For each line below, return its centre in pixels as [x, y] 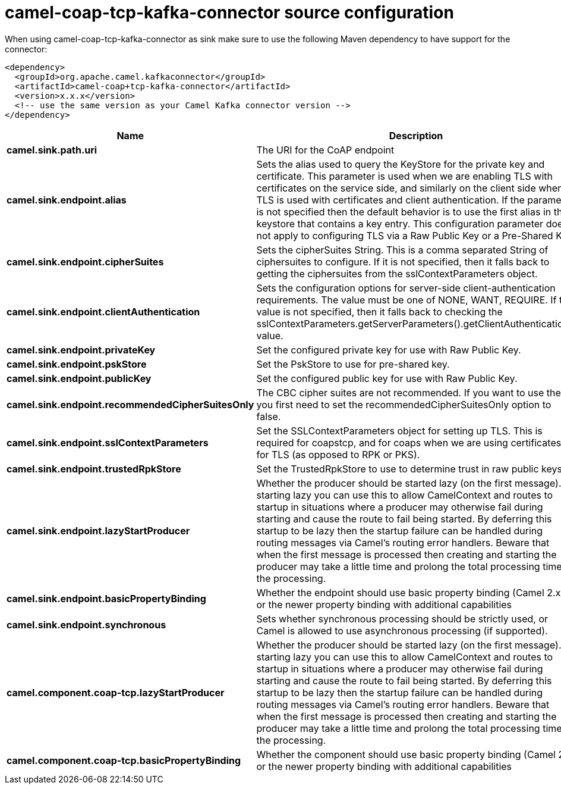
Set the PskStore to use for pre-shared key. [353, 364]
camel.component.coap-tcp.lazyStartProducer [116, 692]
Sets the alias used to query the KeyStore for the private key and [401, 164]
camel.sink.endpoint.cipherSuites [85, 262]
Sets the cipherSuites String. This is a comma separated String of [402, 250]
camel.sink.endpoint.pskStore [77, 364]
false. [269, 416]
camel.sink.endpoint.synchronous [86, 624]
